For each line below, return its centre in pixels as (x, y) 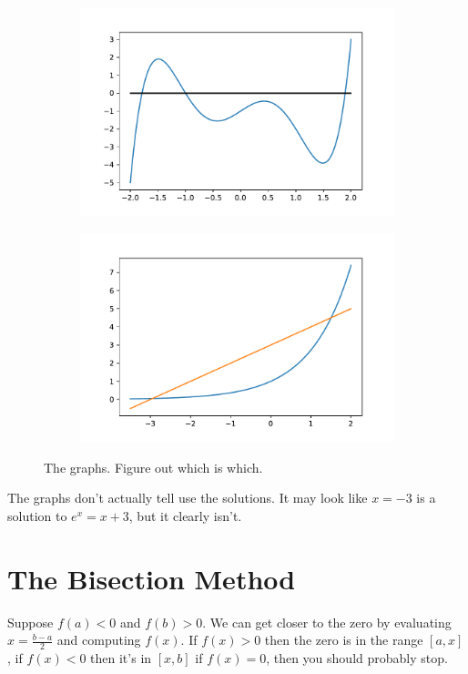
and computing (99, 640)
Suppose (31, 622)
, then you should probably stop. (357, 658)
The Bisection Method (152, 578)
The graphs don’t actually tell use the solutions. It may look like (188, 498)
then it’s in (121, 658)
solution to (37, 516)
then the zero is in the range (344, 640)
